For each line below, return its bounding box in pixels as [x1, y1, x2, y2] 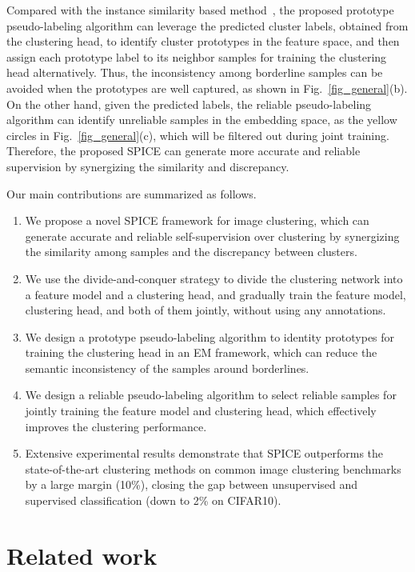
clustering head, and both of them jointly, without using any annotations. [25, 302, 386, 318]
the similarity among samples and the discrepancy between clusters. [25, 243, 357, 260]
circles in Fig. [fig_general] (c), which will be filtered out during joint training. [6, 126, 389, 143]
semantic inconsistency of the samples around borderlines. [25, 359, 309, 376]
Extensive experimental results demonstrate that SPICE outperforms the [25, 445, 384, 462]
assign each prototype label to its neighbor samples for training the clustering [6, 48, 387, 65]
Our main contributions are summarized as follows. [6, 185, 257, 202]
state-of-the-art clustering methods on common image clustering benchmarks [25, 460, 401, 477]
